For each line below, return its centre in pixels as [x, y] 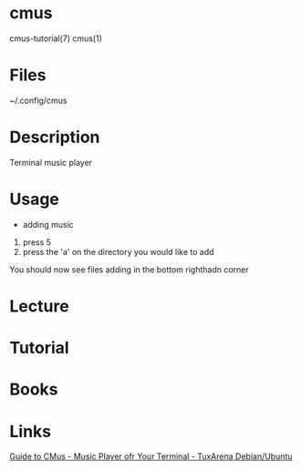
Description [55, 137]
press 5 [37, 242]
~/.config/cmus [38, 100]
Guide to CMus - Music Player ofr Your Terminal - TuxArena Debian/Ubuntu [151, 456]
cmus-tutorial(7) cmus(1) [56, 38]
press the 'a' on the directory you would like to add [118, 251]
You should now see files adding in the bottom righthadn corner [129, 269]
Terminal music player [51, 162]
